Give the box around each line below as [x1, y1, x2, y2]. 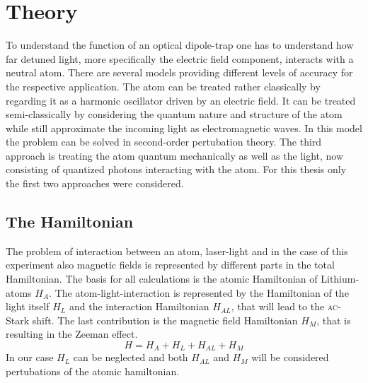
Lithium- [321, 271, 360, 286]
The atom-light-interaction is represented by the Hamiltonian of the [54, 285, 349, 300]
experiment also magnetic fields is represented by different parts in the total [6, 257, 335, 272]
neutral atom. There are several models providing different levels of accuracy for [6, 65, 353, 80]
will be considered [251, 350, 329, 365]
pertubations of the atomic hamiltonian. [6, 364, 180, 379]
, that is [316, 312, 351, 327]
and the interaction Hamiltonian [69, 299, 209, 314]
